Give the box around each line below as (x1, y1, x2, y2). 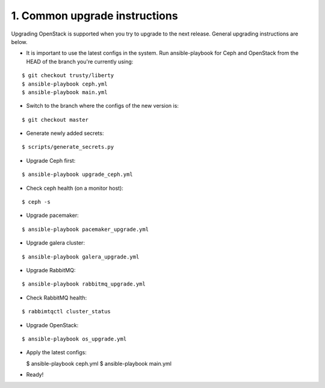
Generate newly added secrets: (26, 130, 104, 137)
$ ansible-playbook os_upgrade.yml (22, 335, 127, 342)
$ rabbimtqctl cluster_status (22, 308, 111, 315)
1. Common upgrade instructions (11, 9, 178, 22)
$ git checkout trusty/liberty (22, 72, 114, 79)
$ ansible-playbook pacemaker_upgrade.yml (22, 226, 149, 233)
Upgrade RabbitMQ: (26, 266, 76, 274)
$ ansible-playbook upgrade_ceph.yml (22, 171, 134, 178)
